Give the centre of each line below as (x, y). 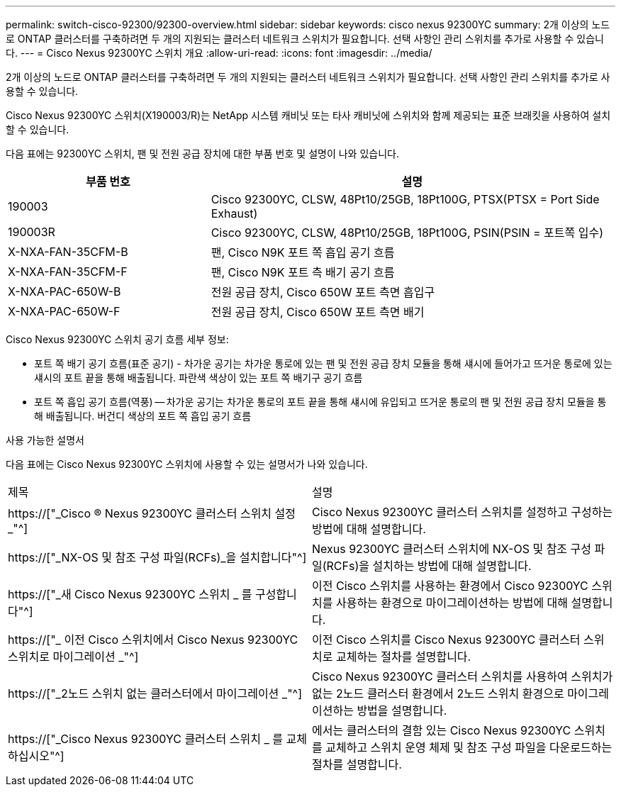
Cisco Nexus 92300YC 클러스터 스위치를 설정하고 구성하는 (463, 512)
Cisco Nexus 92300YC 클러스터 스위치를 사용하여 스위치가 (463, 676)
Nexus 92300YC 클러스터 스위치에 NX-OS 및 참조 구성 (452, 549)
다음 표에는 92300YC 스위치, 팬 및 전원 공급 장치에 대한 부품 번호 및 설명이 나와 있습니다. (202, 154)
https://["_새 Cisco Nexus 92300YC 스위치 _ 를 (130, 594)
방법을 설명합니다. (402, 710)
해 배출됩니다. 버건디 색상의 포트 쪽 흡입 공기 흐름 (143, 416)
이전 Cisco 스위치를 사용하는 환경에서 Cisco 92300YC (450, 586)
